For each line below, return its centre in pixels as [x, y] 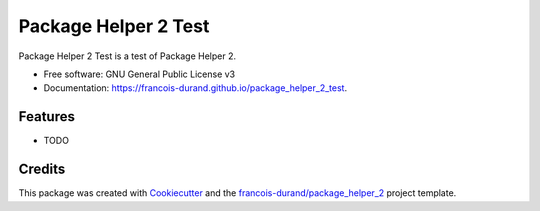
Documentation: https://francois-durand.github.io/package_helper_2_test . [195, 88]
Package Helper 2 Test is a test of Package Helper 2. [127, 56]
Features [46, 116]
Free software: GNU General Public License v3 [139, 74]
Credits [42, 169]
